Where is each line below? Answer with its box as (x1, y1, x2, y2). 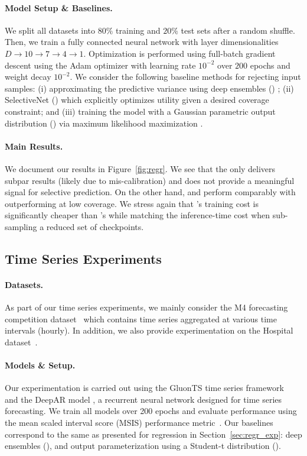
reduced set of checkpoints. (46, 220, 144, 232)
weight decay (5, 70, 51, 83)
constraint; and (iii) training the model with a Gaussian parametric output (5, 105, 276, 117)
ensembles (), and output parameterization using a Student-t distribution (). (5, 439, 281, 452)
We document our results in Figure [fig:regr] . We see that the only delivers (5, 162, 276, 174)
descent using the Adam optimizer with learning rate (5, 59, 196, 71)
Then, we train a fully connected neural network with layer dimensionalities (5, 35, 279, 48)
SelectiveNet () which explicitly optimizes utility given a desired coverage (5, 93, 269, 106)
